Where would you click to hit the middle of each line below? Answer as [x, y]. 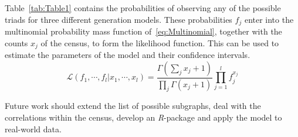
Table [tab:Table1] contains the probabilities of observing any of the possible [143, 8]
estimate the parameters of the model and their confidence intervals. [128, 55]
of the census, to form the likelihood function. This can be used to [160, 42]
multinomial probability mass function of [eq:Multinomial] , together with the [143, 31]
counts [16, 42]
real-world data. [33, 129]
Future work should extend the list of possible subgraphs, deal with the [133, 106]
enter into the [269, 19]
